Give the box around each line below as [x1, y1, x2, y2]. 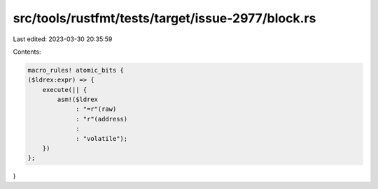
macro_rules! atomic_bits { [27, 66, 124, 74]
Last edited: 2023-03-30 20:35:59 [13, 35, 113, 43]
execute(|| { [42, 86, 87, 93]
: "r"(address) [76, 115, 128, 123]
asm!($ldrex [57, 96, 98, 104]
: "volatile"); [76, 135, 128, 142]
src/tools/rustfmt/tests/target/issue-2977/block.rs [13, 10, 316, 26]
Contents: [13, 47, 41, 56]
